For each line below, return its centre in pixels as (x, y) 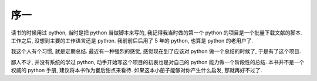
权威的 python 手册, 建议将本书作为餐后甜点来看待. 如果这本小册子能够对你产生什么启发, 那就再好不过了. (136, 71)
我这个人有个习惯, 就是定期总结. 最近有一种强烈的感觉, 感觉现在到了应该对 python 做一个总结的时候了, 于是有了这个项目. (156, 51)
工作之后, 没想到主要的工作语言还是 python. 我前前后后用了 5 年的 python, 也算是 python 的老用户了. (132, 40)
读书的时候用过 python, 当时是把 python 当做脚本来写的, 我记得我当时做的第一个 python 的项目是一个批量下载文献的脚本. (156, 33)
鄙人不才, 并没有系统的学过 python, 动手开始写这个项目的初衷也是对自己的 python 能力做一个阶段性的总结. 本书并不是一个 (158, 62)
